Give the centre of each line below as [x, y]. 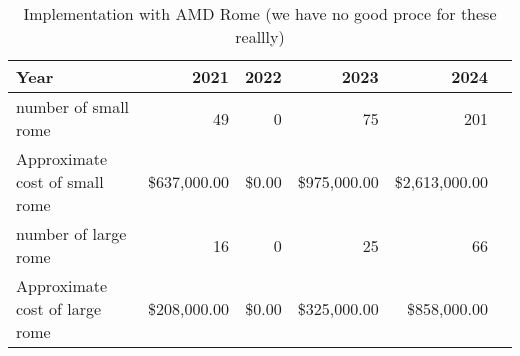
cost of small [60, 181]
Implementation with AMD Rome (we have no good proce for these [260, 13]
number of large [71, 233]
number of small [73, 106]
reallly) [260, 36]
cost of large [59, 308]
